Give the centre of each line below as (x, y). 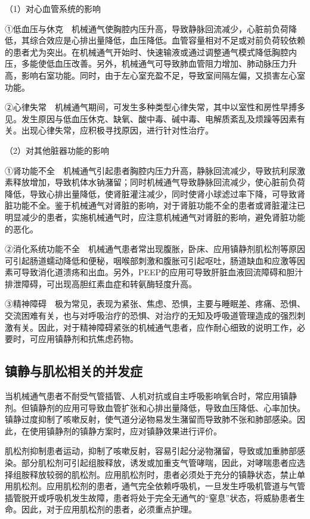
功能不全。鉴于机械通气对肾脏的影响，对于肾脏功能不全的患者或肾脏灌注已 (159, 205)
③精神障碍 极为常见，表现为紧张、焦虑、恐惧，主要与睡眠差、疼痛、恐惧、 (155, 304)
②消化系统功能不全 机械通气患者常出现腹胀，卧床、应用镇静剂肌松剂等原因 (155, 249)
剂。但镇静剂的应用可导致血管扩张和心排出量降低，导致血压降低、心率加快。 (155, 407)
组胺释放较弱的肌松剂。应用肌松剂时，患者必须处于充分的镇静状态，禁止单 (159, 474)
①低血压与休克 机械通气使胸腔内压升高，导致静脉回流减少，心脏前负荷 (147, 28)
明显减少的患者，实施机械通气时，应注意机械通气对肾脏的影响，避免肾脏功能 (155, 217)
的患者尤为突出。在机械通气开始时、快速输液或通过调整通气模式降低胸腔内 (151, 52)
